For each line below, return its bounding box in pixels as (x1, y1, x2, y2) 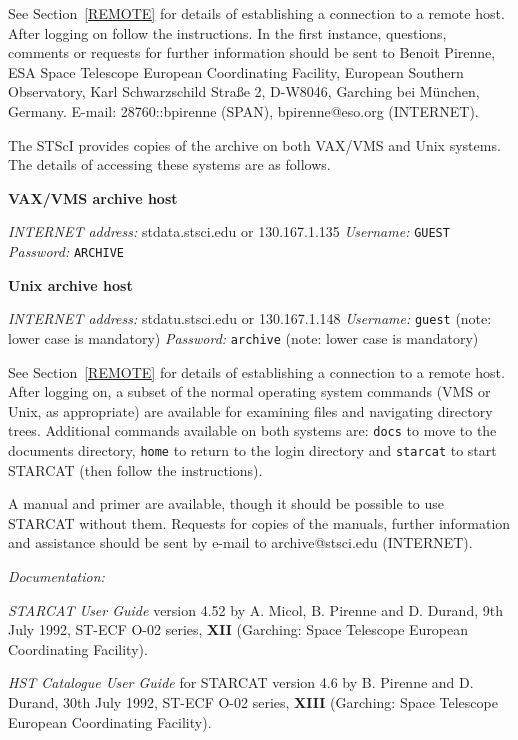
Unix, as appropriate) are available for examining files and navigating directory (8, 400, 493, 421)
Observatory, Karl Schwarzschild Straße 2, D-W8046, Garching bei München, (8, 81, 480, 102)
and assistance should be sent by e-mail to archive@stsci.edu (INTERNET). (8, 532, 473, 553)
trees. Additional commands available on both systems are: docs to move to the (8, 420, 497, 441)
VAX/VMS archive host (8, 187, 178, 208)
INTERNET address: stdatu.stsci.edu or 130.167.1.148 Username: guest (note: (8, 308, 492, 329)
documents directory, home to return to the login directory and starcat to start (8, 440, 497, 460)
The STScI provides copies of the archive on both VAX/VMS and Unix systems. (8, 134, 501, 155)
